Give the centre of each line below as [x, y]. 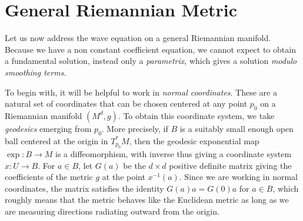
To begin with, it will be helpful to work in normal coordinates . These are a [141, 92]
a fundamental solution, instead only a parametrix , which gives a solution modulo [151, 61]
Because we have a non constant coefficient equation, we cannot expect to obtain [150, 49]
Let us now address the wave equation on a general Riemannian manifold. [138, 38]
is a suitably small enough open [237, 128]
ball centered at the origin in [56, 140]
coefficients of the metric [49, 177]
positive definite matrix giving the [230, 165]
